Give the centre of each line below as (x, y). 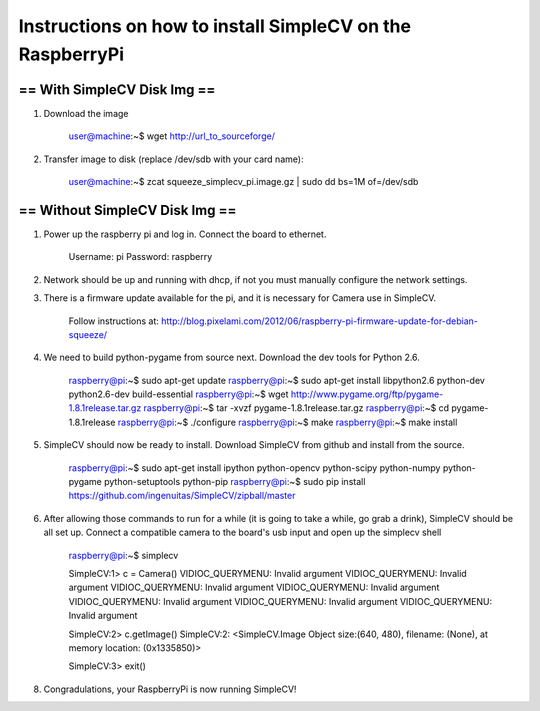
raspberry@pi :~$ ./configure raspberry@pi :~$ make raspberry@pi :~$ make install (287, 422)
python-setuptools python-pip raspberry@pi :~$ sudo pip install (234, 482)
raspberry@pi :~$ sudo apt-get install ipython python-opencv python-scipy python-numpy (254, 467)
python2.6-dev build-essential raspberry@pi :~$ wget (178, 394)
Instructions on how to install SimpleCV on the (215, 26)
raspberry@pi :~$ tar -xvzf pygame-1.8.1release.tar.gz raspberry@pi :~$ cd (296, 408)
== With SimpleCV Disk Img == (117, 89)
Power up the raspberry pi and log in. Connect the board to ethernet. (185, 234)
